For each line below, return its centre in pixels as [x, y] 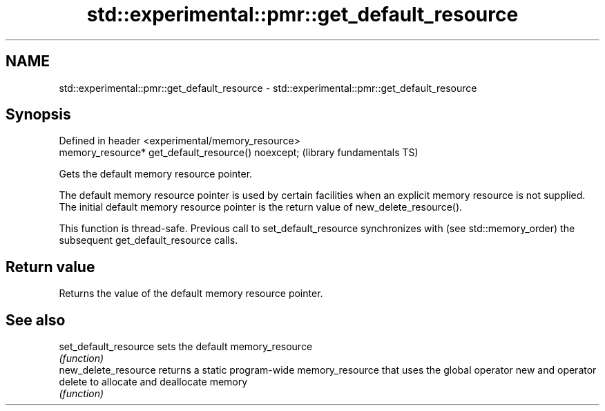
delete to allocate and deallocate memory [153, 382]
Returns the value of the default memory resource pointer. [191, 294]
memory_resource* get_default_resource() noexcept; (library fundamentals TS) [239, 153]
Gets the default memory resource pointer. [156, 174]
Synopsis [38, 115]
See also [36, 320]
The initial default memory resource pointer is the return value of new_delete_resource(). [261, 207]
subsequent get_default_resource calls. [148, 240]
